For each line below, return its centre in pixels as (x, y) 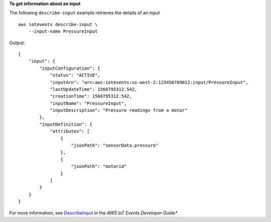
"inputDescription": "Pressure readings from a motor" (119, 110)
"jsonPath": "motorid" (99, 166)
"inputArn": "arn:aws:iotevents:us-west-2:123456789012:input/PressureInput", (149, 82)
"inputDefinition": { (66, 124)
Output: (17, 43)
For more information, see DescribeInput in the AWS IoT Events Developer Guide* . (94, 212)
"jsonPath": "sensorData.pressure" (115, 146)
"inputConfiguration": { (70, 68)
